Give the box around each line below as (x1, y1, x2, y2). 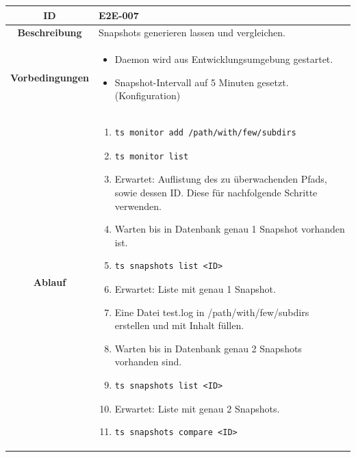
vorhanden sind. (114, 354, 182, 369)
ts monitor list (114, 151, 189, 161)
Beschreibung (17, 25, 82, 40)
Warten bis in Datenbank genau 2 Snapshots (114, 341, 302, 355)
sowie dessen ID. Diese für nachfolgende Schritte (114, 185, 318, 199)
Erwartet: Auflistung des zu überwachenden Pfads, (114, 172, 327, 186)
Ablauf (33, 274, 66, 289)
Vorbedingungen (10, 70, 89, 84)
